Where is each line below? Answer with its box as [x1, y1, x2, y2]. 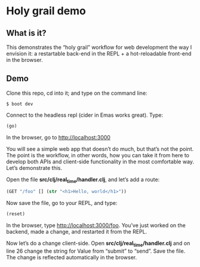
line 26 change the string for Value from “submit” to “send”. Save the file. [6, 247, 186, 254]
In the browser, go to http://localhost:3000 [6, 133, 110, 141]
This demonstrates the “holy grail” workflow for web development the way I [6, 44, 192, 51]
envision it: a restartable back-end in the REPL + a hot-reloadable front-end [6, 50, 192, 57]
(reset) [6, 211, 26, 217]
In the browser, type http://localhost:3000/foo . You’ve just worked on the [6, 222, 186, 229]
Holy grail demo [6, 4, 87, 18]
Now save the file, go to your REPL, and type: [6, 200, 118, 207]
